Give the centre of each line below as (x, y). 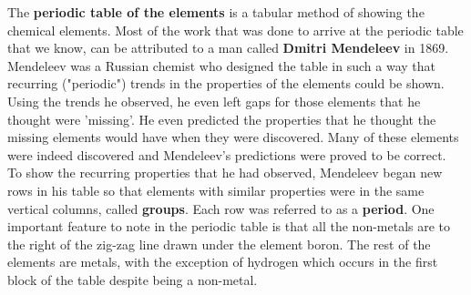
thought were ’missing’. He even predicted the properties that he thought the (222, 119)
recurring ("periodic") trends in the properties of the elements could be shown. (226, 83)
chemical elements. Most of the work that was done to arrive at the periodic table (235, 30)
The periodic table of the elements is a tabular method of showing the (216, 12)
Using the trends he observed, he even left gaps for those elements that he (214, 101)
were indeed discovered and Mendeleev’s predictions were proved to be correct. (227, 154)
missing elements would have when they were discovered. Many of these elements (233, 137)
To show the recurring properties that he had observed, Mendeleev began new (225, 173)
